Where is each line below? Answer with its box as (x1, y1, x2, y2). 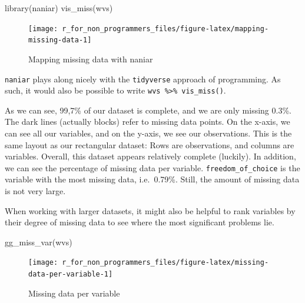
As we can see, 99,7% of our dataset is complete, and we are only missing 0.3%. (5, 104, 291, 116)
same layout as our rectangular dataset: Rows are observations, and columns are (5, 138, 294, 151)
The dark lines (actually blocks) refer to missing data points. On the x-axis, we (5, 115, 290, 128)
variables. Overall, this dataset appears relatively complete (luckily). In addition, (5, 150, 296, 162)
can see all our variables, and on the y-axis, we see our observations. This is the (5, 127, 292, 139)
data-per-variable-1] (28, 270, 113, 279)
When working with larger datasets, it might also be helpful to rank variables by (5, 204, 296, 217)
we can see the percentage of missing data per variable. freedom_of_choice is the (5, 161, 300, 174)
